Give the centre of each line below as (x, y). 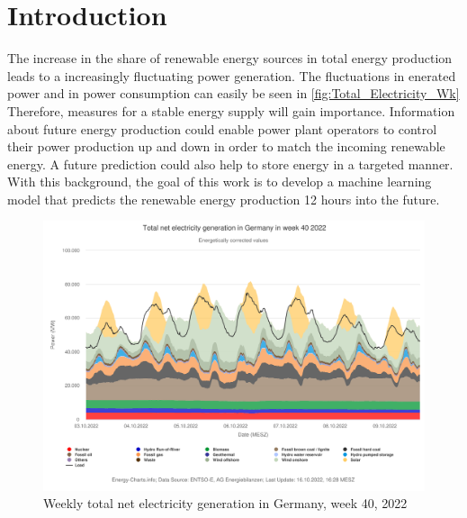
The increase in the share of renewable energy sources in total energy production (230, 58)
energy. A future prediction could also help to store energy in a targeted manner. (230, 164)
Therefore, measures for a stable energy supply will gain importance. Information (231, 110)
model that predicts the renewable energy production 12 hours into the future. (224, 199)
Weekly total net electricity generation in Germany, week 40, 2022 (225, 503)
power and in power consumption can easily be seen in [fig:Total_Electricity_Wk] (233, 93)
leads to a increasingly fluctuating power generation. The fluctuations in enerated (232, 75)
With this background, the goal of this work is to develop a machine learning (220, 182)
